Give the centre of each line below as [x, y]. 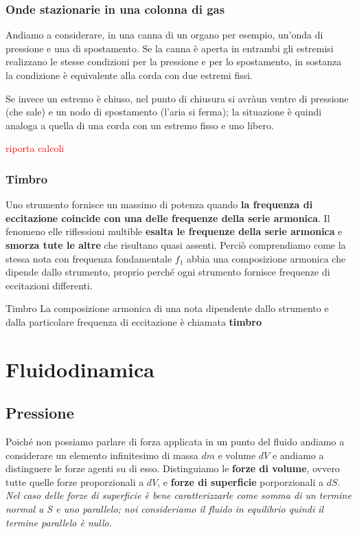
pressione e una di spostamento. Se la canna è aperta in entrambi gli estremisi [170, 48]
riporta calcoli [35, 148]
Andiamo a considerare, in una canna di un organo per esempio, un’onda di [164, 35]
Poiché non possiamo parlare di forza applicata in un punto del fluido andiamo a [175, 442]
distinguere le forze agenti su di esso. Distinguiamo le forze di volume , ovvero [173, 468]
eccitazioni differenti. [49, 285]
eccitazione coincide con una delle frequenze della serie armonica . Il [168, 218]
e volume [237, 455]
